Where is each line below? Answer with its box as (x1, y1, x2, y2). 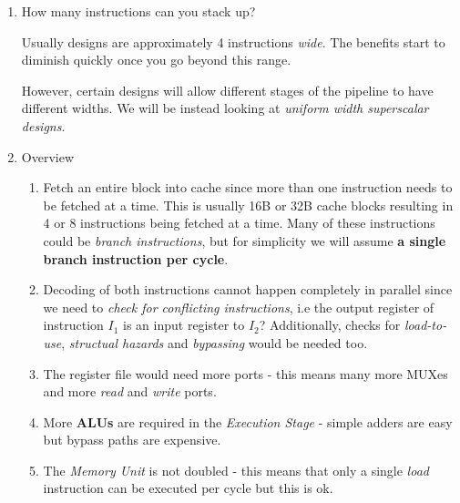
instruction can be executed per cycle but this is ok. (43, 478, 333, 498)
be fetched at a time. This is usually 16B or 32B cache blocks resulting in (43, 195, 454, 214)
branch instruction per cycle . (43, 249, 229, 268)
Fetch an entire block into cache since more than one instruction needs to (43, 178, 453, 197)
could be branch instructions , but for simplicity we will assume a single (43, 231, 446, 250)
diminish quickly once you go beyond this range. (21, 50, 291, 69)
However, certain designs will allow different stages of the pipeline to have (21, 80, 434, 99)
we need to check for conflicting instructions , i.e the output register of (43, 297, 434, 316)
